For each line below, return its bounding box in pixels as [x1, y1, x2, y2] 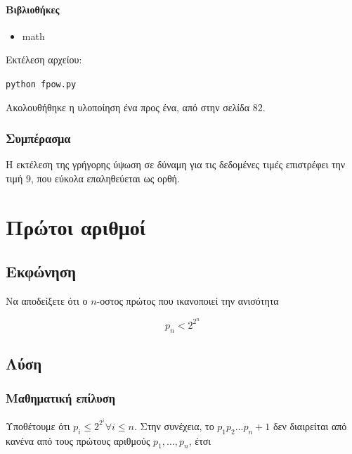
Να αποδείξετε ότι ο [6, 294, 88, 308]
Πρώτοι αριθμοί [6, 212, 146, 241]
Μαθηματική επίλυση [6, 389, 115, 407]
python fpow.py [6, 79, 77, 89]
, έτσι [188, 433, 211, 448]
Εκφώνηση [6, 260, 77, 282]
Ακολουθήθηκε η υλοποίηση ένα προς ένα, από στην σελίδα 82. [6, 99, 266, 114]
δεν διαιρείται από [273, 418, 347, 433]
